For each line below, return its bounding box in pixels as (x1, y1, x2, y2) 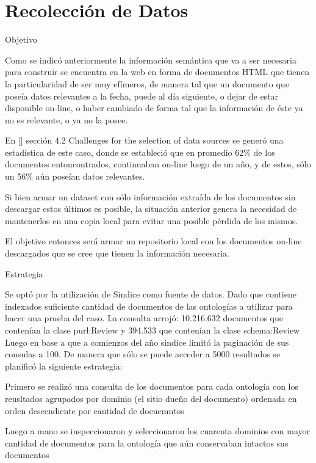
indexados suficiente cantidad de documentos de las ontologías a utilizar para (5, 299, 293, 312)
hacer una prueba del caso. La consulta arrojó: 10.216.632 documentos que (5, 312, 283, 324)
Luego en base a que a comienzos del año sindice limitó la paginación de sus (5, 335, 289, 348)
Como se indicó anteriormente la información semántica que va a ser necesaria (5, 53, 296, 66)
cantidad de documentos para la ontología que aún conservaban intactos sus (5, 436, 289, 449)
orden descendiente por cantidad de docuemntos (5, 404, 184, 417)
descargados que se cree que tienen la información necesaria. (5, 247, 229, 260)
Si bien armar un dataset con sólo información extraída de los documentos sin (5, 190, 296, 203)
